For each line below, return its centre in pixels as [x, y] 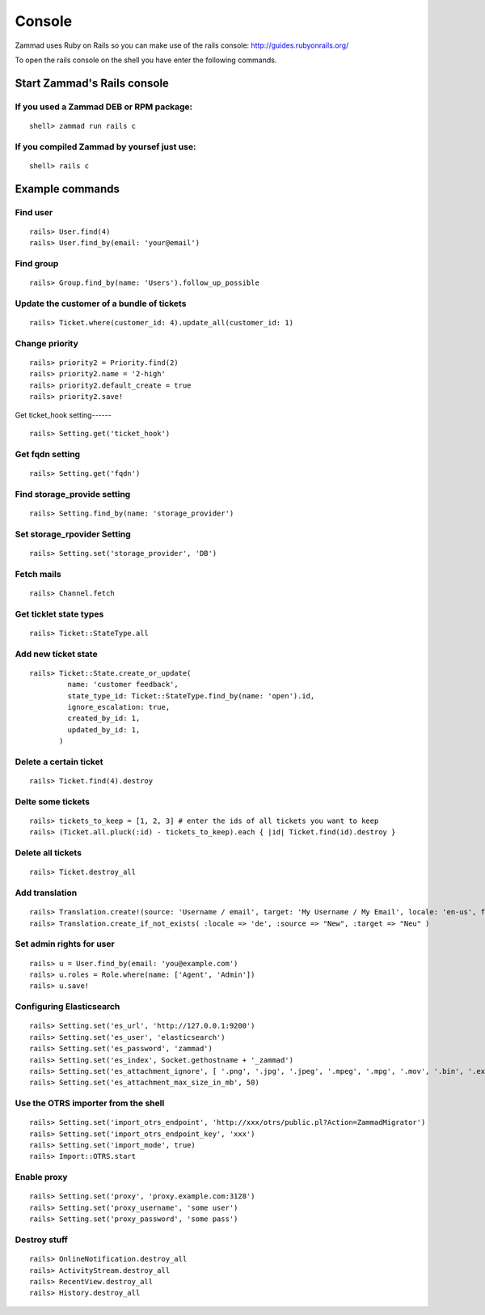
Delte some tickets [53, 801]
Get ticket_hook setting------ [63, 415]
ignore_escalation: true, [119, 707]
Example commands [67, 189]
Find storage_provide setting [73, 494]
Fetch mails [38, 574]
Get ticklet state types [59, 613]
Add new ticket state [56, 654]
